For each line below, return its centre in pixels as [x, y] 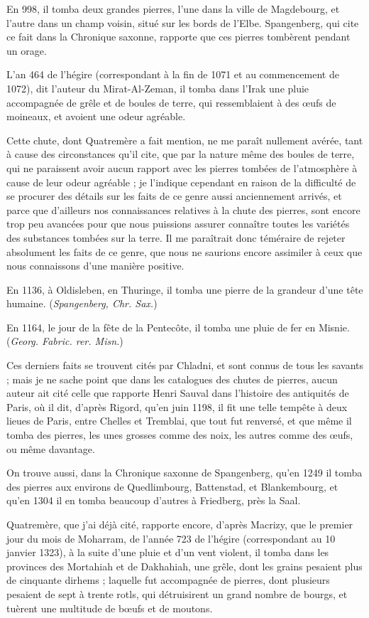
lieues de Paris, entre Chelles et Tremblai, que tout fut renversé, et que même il [179, 421]
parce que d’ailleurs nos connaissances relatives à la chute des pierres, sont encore [183, 209]
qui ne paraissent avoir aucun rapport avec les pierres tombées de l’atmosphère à [182, 167]
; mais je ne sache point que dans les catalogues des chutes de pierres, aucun [172, 379]
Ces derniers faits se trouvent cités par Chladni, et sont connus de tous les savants [185, 365]
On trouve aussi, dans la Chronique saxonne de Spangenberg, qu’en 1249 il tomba [184, 473]
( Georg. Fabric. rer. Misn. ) [65, 341]
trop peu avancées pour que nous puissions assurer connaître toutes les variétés [178, 224]
